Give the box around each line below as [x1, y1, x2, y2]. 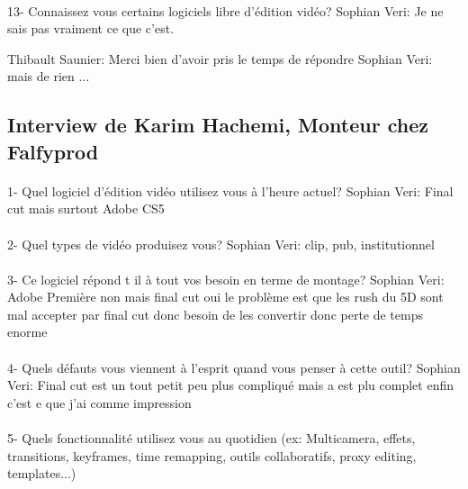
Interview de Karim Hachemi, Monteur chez [7, 111, 428, 139]
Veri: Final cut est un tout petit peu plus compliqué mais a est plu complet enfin [7, 376, 454, 394]
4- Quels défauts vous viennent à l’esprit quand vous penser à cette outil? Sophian [7, 358, 461, 376]
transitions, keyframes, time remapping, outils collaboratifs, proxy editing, [7, 446, 417, 465]
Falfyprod [7, 137, 99, 165]
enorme [7, 322, 48, 341]
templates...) [7, 464, 76, 483]
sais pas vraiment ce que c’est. [7, 19, 175, 38]
